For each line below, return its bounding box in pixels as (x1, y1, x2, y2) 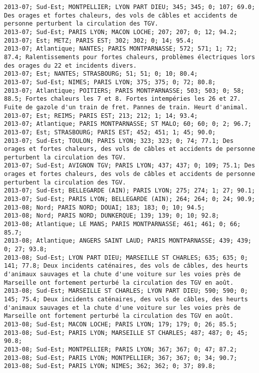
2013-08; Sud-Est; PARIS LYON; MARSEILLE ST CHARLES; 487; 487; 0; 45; (4, 329, 248, 336)
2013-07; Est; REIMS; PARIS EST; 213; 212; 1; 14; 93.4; (4, 112, 198, 119)
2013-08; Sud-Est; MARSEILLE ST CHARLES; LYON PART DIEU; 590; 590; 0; (4, 287, 248, 295)
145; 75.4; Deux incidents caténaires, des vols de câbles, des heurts (4, 295, 248, 303)
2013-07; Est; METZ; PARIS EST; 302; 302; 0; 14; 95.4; (4, 37, 194, 44)
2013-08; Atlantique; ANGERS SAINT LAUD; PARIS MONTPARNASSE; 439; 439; (4, 237, 251, 245)
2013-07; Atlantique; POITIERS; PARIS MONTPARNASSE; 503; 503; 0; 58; (4, 87, 244, 94)
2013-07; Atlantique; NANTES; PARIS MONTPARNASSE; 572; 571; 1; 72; (4, 45, 237, 53)
